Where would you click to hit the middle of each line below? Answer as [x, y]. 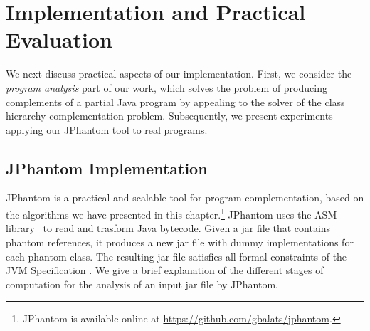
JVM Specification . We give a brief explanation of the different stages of [165, 270]
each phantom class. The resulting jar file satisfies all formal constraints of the [176, 256]
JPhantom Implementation [107, 168]
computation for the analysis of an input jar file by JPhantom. [142, 284]
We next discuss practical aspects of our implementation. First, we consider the [179, 74]
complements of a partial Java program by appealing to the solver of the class [175, 101]
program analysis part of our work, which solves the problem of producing [166, 87]
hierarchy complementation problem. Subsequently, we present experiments [169, 116]
